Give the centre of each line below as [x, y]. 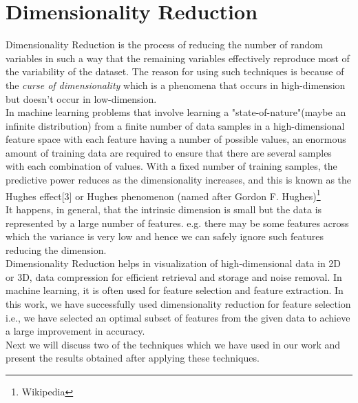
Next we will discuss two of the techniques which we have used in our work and [173, 344]
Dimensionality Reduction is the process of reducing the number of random [164, 45]
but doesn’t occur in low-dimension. [81, 98]
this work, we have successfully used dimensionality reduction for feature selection [178, 304]
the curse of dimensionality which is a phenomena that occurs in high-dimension [176, 85]
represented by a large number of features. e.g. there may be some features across [177, 223]
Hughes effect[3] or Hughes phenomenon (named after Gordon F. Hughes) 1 [163, 195]
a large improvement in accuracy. [75, 331]
